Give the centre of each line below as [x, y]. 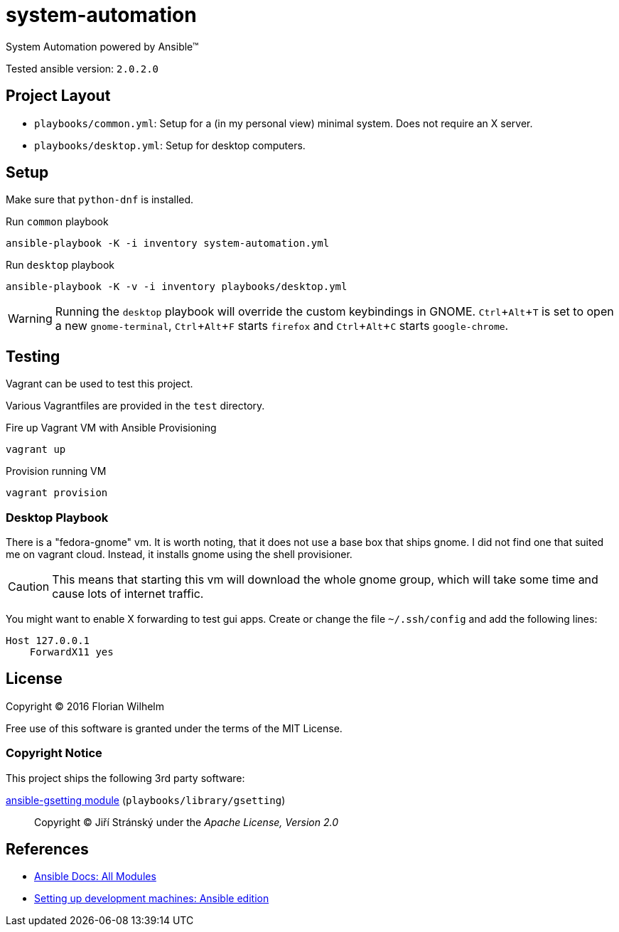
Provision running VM [56, 471]
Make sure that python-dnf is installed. [100, 200]
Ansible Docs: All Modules [95, 877]
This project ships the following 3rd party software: [125, 778]
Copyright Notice [54, 753]
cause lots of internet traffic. [128, 594]
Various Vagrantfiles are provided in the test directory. [135, 406]
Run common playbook [57, 222]
